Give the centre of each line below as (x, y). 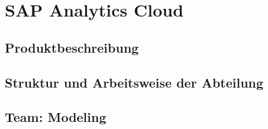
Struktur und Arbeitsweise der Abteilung (134, 82)
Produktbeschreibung (72, 47)
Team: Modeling (56, 117)
